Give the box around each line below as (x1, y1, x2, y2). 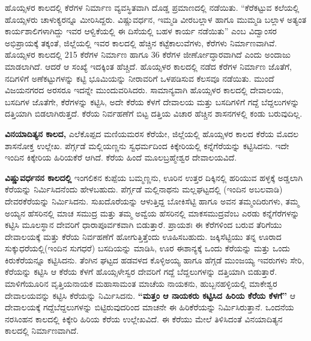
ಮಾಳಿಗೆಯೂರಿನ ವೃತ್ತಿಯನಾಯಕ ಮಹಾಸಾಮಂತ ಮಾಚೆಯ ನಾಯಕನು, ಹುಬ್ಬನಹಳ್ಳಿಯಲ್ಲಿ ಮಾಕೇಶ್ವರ (5, 277, 277, 290)
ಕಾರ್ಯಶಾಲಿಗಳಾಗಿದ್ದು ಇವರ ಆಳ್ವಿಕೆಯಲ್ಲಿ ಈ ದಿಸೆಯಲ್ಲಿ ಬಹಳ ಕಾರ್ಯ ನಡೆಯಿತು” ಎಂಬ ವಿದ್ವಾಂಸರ (5, 25, 277, 37)
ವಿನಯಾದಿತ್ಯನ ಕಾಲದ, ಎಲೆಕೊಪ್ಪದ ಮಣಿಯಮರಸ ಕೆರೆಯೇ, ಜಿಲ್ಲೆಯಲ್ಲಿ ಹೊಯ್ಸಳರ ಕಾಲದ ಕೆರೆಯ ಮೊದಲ (5, 127, 299, 140)
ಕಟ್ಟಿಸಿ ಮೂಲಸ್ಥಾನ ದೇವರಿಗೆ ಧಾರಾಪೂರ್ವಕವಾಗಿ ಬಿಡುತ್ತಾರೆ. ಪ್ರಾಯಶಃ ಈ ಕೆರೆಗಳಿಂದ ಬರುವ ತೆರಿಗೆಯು (5, 218, 282, 231)
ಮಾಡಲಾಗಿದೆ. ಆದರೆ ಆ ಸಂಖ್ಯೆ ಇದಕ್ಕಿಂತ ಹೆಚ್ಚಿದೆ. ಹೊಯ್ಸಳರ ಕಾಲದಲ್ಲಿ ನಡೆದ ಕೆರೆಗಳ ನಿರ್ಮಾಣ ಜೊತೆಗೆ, (5, 60, 292, 72)
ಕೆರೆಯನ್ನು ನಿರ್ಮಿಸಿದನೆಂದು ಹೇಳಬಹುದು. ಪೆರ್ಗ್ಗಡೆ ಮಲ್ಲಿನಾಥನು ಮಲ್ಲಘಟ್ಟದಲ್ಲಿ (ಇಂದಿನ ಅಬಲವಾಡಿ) (5, 183, 283, 195)
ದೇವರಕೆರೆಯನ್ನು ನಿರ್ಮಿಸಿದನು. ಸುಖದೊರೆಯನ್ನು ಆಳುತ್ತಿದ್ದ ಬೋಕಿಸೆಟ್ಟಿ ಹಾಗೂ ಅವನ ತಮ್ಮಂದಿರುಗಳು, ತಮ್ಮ (5, 194, 300, 207)
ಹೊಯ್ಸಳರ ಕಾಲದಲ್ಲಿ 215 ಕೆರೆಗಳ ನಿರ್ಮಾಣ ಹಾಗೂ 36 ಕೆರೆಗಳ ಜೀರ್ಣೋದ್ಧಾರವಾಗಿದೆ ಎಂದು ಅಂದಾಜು (5, 48, 291, 61)
